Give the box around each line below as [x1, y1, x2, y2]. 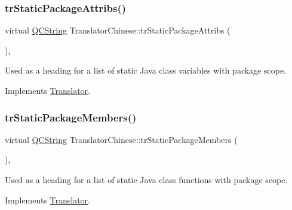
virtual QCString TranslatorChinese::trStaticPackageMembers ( [5, 133, 238, 145]
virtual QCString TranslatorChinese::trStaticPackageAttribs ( [5, 24, 230, 36]
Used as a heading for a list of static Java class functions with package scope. [5, 174, 288, 185]
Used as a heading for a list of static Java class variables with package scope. [5, 64, 286, 77]
